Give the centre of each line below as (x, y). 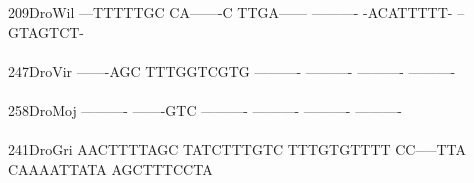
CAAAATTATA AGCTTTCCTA (110, 168)
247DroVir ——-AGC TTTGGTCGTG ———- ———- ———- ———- (232, 70)
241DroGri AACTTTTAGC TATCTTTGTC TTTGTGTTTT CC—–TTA (237, 149)
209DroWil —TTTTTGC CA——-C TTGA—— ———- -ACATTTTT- (230, 12)
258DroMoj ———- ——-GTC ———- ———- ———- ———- (205, 109)
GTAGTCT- (46, 31)
